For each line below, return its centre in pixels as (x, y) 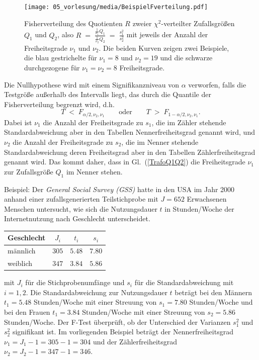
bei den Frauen (27, 312)
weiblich (20, 263)
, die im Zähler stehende (189, 122)
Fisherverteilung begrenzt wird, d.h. (59, 104)
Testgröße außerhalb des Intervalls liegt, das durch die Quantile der (108, 94)
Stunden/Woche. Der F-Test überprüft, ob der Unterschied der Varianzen (117, 322)
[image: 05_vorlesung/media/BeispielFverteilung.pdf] (116, 7)
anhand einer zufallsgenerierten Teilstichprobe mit (81, 199)
